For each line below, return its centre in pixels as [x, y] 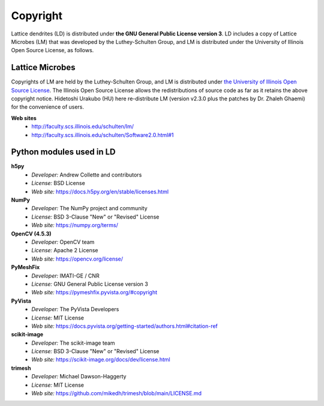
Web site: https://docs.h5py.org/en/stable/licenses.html [100, 192]
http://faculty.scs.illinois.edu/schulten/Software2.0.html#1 [103, 135]
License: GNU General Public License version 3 [90, 284]
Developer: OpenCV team [63, 242]
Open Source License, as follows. [52, 50]
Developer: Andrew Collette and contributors [87, 175]
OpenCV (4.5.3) [31, 234]
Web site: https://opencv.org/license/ [77, 259]
